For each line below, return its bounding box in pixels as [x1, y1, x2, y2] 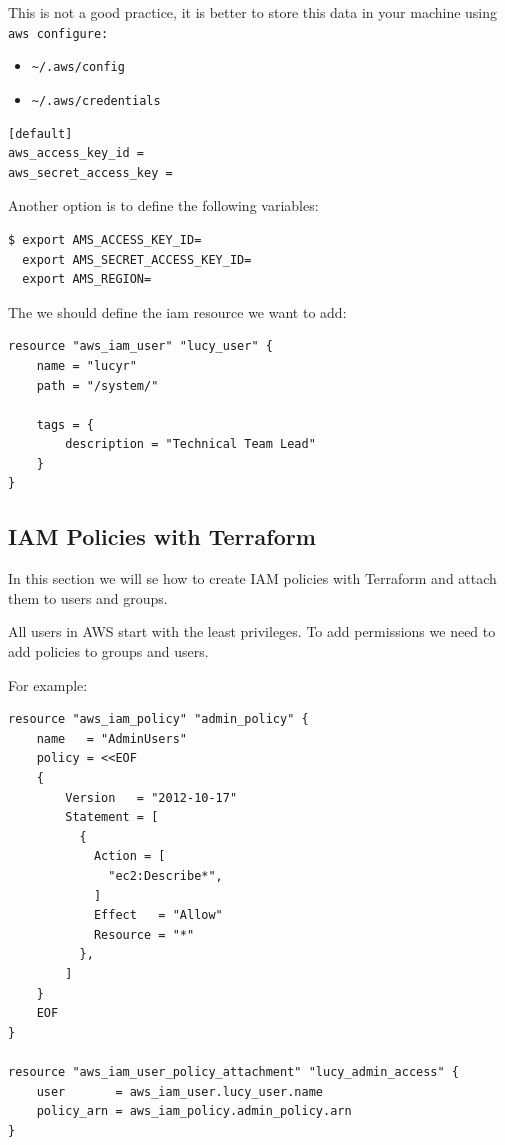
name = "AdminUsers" [36, 731, 187, 746]
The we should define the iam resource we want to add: [8, 301, 347, 322]
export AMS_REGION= [22, 272, 152, 287]
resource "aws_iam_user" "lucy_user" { [8, 339, 273, 354]
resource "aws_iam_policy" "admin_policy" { [8, 712, 309, 727]
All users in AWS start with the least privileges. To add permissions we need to [8, 621, 496, 642]
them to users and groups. [8, 587, 168, 608]
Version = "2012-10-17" [65, 790, 238, 805]
